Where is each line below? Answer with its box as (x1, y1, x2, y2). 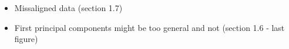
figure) (14, 33, 38, 45)
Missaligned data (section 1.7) (14, 2, 123, 13)
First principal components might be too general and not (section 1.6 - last (14, 21, 285, 33)
